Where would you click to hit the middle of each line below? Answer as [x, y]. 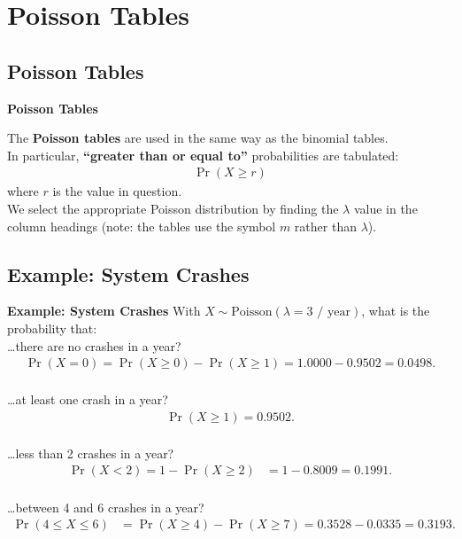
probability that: [52, 328]
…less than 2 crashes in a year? [91, 453]
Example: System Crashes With [104, 311]
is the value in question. [117, 191]
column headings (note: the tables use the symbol [142, 226]
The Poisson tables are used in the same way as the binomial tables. [198, 138]
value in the [385, 208]
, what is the [396, 311]
